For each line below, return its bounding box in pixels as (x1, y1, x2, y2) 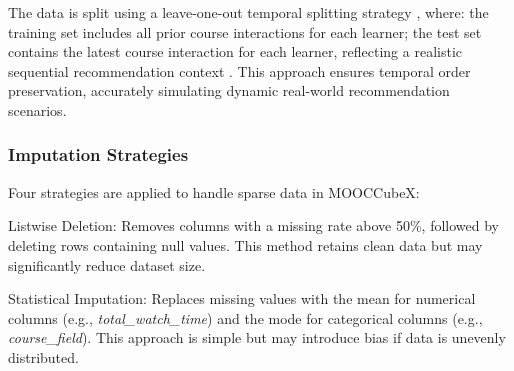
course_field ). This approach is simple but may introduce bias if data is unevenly (8, 327, 506, 348)
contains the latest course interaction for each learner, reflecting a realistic (8, 41, 462, 62)
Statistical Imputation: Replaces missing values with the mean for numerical (8, 288, 476, 309)
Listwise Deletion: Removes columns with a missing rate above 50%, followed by (8, 215, 500, 236)
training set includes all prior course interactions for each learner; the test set (8, 21, 482, 42)
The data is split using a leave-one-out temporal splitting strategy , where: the (8, 2, 489, 22)
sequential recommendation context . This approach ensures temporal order (8, 60, 471, 81)
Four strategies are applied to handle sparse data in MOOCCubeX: (8, 181, 420, 202)
